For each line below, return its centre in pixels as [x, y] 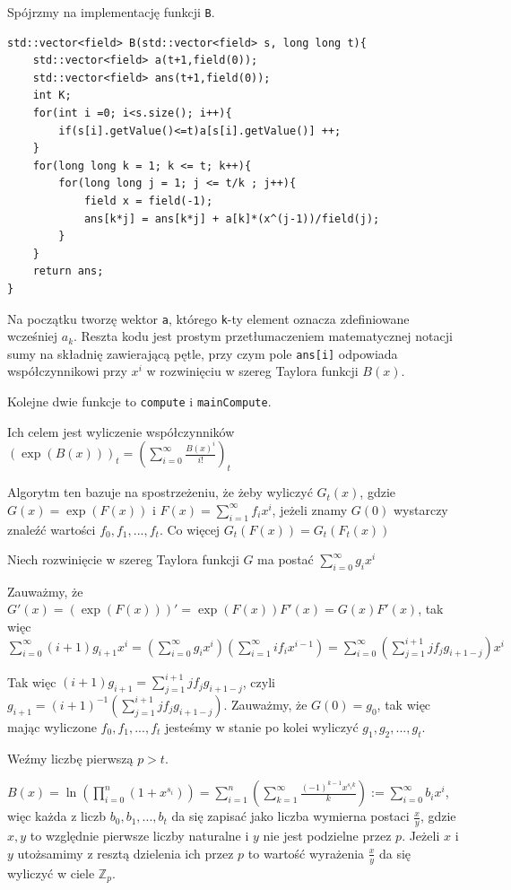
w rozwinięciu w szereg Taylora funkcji [252, 371]
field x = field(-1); [148, 201]
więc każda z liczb [57, 816]
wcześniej [33, 336]
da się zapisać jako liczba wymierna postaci [290, 816]
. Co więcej [190, 529]
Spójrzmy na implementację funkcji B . [111, 12]
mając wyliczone [52, 726]
